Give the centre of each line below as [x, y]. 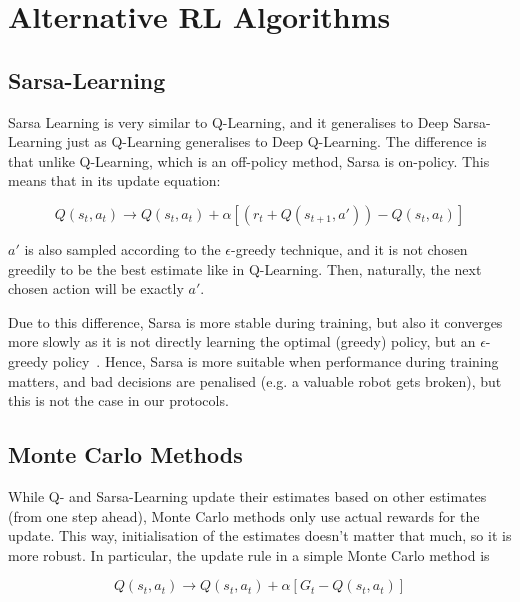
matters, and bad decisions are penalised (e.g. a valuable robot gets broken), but [255, 380]
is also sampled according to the [122, 248]
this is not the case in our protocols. [118, 400]
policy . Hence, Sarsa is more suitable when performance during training [275, 360]
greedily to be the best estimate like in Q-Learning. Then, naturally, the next [245, 268]
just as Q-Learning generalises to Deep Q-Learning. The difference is [276, 141]
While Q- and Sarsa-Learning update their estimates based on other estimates [247, 495]
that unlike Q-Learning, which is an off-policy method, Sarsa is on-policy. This [249, 160]
